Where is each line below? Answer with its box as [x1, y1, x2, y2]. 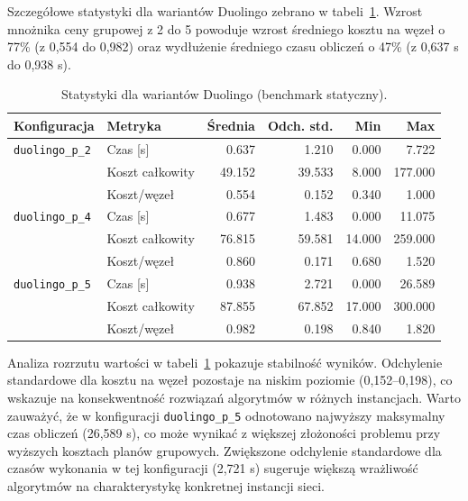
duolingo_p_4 [14, 211, 91, 224]
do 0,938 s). [7, 54, 71, 73]
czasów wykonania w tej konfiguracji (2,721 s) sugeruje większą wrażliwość [7, 459, 418, 478]
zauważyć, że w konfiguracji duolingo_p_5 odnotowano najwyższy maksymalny [7, 405, 445, 424]
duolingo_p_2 [14, 143, 91, 157]
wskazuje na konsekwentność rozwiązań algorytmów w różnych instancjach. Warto [7, 388, 461, 407]
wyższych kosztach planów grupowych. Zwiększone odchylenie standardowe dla [7, 441, 442, 460]
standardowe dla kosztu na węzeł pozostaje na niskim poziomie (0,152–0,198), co [7, 370, 453, 389]
